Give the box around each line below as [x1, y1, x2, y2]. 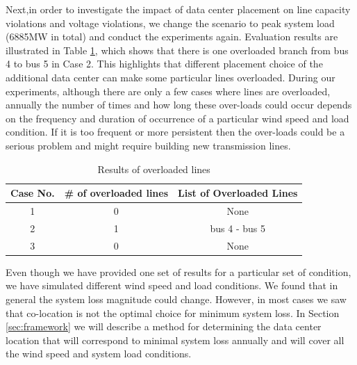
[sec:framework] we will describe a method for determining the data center [6, 319, 322, 334]
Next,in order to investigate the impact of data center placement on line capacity [6, 2, 351, 16]
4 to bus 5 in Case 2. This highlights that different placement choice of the [6, 56, 323, 71]
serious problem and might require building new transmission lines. [6, 138, 291, 152]
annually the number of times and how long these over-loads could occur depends [6, 97, 352, 112]
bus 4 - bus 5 [210, 220, 265, 235]
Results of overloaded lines [97, 161, 210, 176]
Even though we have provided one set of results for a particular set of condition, [6, 264, 351, 279]
